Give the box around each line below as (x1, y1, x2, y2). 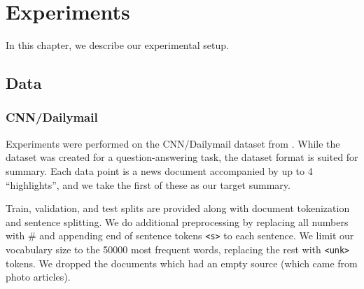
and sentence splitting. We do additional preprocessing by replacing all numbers (6, 214, 349, 229)
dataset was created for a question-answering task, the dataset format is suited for (6, 150, 358, 164)
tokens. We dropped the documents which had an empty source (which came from (6, 255, 358, 270)
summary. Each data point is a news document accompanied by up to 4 (6, 163, 313, 178)
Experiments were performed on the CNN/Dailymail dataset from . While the (6, 136, 340, 150)
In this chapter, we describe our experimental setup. (6, 38, 229, 52)
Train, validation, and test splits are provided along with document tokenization (6, 201, 350, 216)
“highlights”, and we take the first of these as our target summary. (6, 177, 290, 192)
